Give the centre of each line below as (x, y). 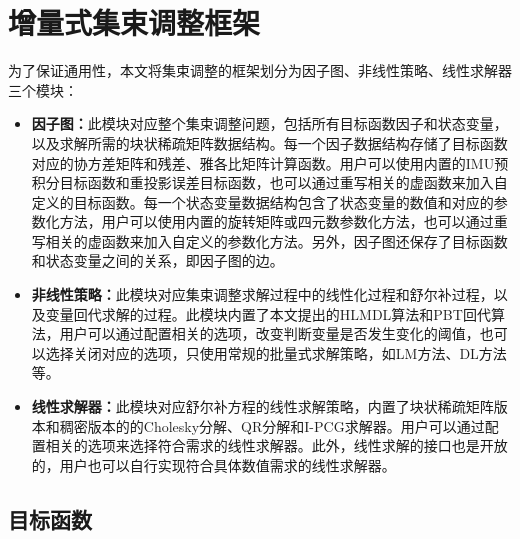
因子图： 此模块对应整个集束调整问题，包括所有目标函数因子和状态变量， (269, 123)
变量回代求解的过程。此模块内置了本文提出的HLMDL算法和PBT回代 (268, 313)
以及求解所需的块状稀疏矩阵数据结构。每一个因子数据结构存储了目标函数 (269, 142)
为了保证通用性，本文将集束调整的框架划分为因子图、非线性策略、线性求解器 (260, 70)
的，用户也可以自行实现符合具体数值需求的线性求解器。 (213, 464)
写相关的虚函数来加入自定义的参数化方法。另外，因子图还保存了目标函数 (269, 240)
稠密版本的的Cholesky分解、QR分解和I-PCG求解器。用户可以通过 (272, 425)
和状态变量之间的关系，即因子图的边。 (157, 260)
